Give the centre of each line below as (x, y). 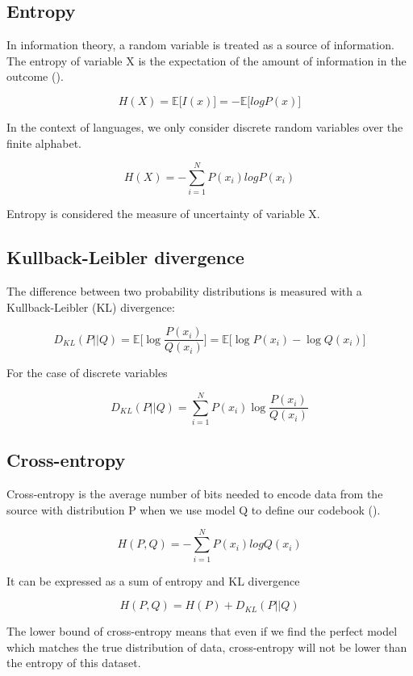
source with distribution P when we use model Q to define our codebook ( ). (194, 509)
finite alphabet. (44, 143)
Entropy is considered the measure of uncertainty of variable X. (163, 214)
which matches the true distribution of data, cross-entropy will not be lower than (207, 647)
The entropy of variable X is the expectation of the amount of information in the (206, 60)
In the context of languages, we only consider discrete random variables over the (205, 126)
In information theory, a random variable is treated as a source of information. (200, 45)
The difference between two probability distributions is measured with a (184, 291)
